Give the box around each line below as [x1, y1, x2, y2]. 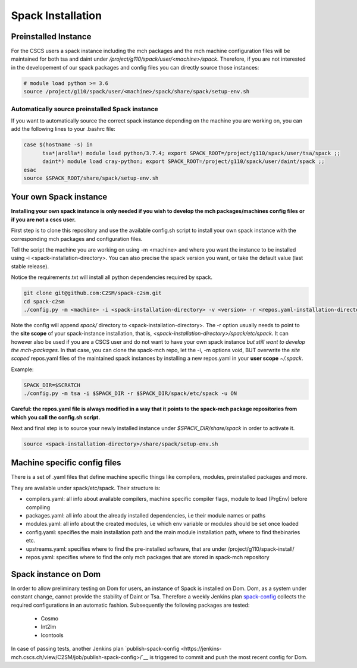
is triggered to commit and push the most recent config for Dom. [149, 653, 308, 660]
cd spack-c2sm [23, 298, 65, 305]
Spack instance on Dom [11, 569, 101, 579]
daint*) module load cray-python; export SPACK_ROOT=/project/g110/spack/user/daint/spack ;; [42, 158, 325, 165]
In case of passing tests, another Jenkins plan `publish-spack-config [11, 645, 180, 653]
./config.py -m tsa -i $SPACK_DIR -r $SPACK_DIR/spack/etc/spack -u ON [23, 390, 237, 397]
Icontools [40, 631, 64, 639]
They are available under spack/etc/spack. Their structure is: [11, 484, 161, 491]
